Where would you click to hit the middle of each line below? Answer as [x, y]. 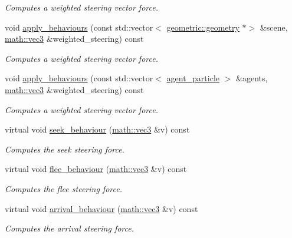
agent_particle [193, 78]
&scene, [274, 27]
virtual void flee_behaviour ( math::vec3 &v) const [96, 169]
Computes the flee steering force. [63, 188]
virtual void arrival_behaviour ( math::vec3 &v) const [101, 208]
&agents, [252, 78]
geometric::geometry [203, 27]
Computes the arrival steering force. [70, 228]
